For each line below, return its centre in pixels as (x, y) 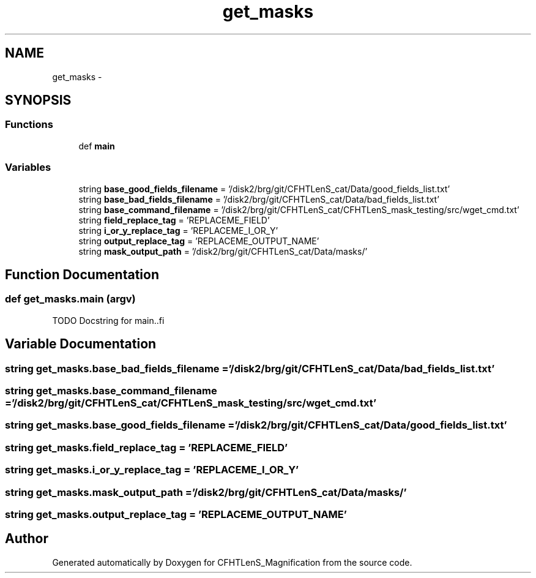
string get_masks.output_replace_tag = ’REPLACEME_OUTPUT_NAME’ (176, 514)
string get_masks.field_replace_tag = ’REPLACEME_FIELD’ (147, 447)
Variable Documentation (81, 344)
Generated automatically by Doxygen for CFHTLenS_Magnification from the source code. (232, 562)
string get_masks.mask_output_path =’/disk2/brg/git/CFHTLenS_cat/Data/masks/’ (206, 492)
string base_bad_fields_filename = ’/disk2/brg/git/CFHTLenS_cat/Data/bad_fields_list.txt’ (259, 199)
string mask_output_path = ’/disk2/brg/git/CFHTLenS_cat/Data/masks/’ (223, 251)
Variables (28, 167)
